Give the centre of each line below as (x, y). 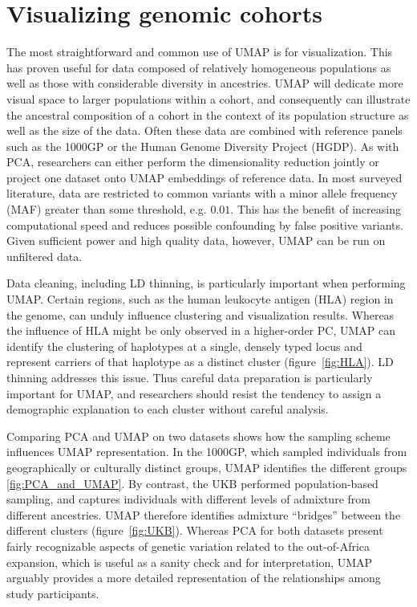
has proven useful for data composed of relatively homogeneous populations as (199, 67)
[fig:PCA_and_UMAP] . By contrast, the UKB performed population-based (192, 483)
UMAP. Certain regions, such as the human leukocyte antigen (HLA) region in (200, 299)
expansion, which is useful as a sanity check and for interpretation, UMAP (190, 562)
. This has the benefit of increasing (316, 209)
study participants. (53, 593)
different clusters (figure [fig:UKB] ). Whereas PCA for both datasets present (195, 530)
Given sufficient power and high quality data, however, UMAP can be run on (196, 240)
